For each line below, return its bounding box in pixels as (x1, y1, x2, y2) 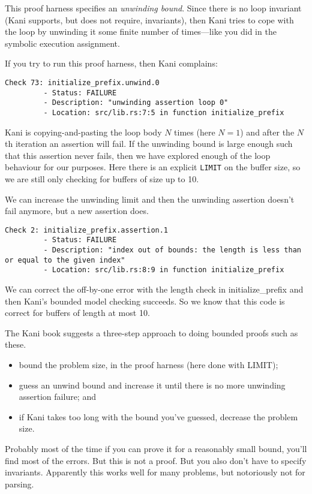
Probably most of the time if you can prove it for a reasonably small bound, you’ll (5, 442, 307, 455)
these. (5, 338, 26, 351)
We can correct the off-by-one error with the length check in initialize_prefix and (5, 283, 304, 296)
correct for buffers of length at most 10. (5, 306, 150, 319)
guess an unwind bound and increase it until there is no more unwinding (19, 378, 286, 391)
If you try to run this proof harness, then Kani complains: (5, 57, 218, 70)
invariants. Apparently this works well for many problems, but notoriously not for (5, 466, 305, 478)
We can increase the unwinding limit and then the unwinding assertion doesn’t (5, 192, 295, 205)
